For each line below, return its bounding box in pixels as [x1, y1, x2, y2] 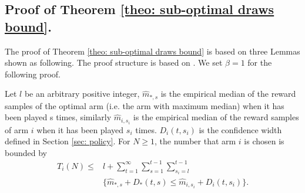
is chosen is [244, 135, 284, 147]
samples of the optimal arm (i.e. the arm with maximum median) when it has [5, 99, 284, 111]
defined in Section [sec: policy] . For [5, 135, 130, 147]
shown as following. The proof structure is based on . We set [5, 56, 223, 69]
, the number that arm [155, 135, 236, 147]
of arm [5, 123, 29, 136]
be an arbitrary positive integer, [24, 87, 140, 100]
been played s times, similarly [5, 111, 112, 123]
